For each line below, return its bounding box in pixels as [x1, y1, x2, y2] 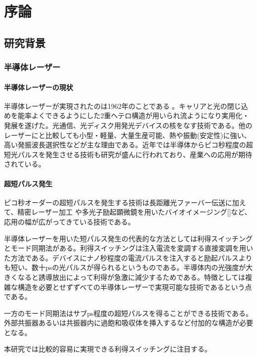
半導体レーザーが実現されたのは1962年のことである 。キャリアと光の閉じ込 [4, 100, 248, 111]
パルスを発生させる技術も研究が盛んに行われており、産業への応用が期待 [17, 149, 252, 159]
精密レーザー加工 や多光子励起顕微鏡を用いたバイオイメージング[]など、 [17, 207, 252, 217]
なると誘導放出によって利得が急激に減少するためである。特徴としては [17, 271, 246, 282]
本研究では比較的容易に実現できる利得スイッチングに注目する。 [4, 344, 212, 354]
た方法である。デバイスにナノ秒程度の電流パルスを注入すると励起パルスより [4, 252, 253, 263]
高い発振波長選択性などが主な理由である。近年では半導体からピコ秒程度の [4, 139, 246, 150]
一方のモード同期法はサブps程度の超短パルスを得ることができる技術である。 [4, 308, 253, 318]
